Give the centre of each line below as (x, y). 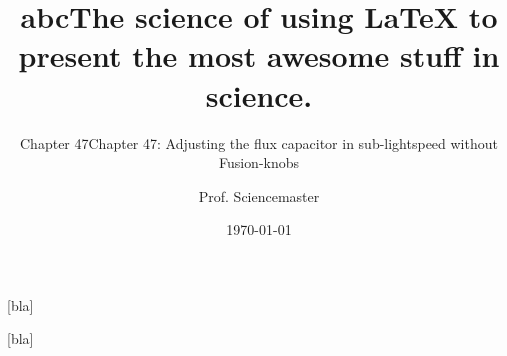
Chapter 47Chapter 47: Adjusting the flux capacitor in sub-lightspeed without (259, 142)
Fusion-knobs (259, 162)
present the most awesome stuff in (259, 55)
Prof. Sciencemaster (259, 195)
